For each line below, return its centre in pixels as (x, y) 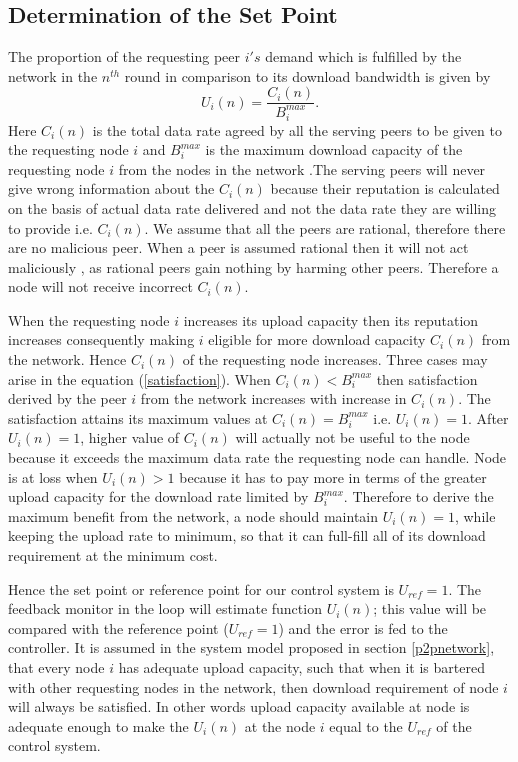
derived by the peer (67, 398)
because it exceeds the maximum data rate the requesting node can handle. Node (257, 457)
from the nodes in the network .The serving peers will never (302, 168)
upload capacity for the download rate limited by (158, 496)
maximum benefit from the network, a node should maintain (193, 515)
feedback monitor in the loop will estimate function (165, 608)
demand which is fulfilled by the (363, 56)
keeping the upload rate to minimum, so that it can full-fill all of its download (247, 535)
